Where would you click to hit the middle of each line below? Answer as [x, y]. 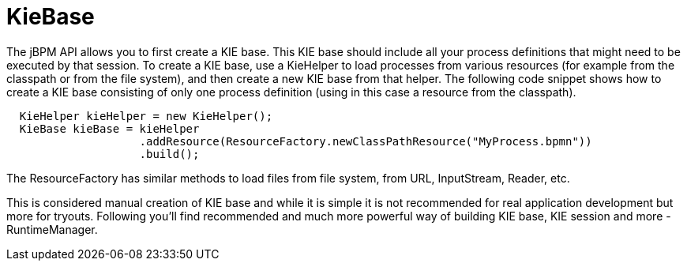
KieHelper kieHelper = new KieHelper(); [146, 116]
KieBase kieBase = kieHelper [109, 128]
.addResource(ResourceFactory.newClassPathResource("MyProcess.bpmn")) [366, 141]
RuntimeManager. [52, 229]
